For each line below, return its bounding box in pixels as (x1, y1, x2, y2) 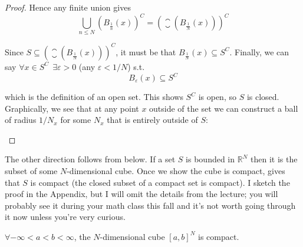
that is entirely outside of (107, 114, 198, 126)
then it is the (250, 153, 298, 165)
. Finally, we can (229, 45, 289, 58)
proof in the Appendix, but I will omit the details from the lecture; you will (5, 188, 278, 200)
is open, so (198, 91, 236, 103)
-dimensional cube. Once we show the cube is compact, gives (67, 164, 285, 176)
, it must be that (116, 45, 176, 58)
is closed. (246, 91, 279, 103)
